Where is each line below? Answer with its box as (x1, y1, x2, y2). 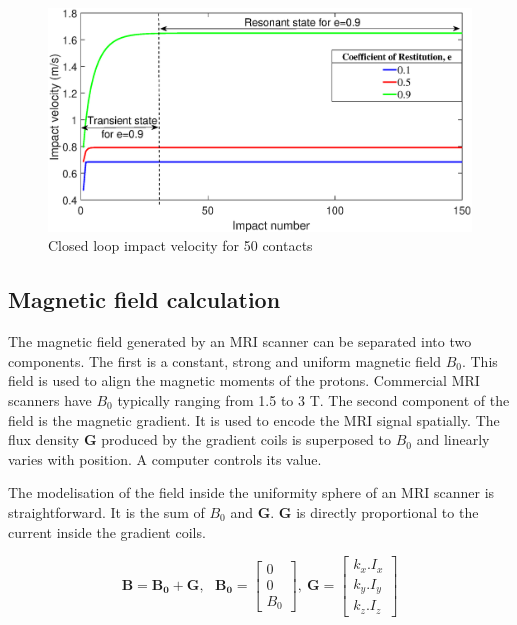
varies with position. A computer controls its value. (8, 448, 322, 469)
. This (461, 350, 498, 371)
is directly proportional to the (296, 501, 479, 522)
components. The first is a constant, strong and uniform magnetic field (8, 350, 441, 371)
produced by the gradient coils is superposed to (101, 429, 392, 450)
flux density (8, 429, 80, 450)
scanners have (8, 389, 92, 410)
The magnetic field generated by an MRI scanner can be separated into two (8, 331, 472, 352)
